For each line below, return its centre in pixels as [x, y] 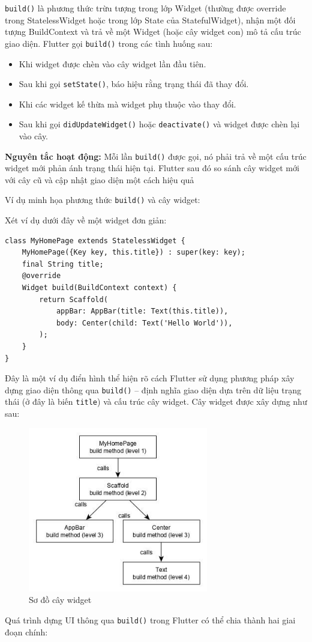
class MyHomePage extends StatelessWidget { [95, 241]
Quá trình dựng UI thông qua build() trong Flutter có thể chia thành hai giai [150, 619]
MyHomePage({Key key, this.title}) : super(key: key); [133, 253]
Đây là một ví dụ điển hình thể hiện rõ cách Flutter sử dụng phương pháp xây [150, 378]
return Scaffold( [73, 299]
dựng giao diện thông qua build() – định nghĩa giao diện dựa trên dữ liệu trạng [153, 389]
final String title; [63, 264]
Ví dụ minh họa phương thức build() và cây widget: [103, 200]
